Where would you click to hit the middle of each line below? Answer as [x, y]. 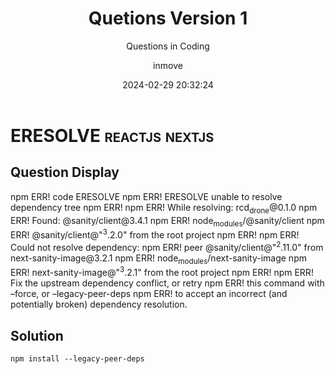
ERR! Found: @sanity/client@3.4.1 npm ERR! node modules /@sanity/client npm [167, 221]
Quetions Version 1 [168, 18]
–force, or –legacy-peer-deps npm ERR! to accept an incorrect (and [149, 294]
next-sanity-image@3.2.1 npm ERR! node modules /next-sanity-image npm [158, 259]
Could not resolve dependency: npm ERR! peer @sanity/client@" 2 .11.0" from [167, 246]
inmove [168, 65]
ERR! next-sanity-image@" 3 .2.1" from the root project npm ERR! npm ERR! [162, 272]
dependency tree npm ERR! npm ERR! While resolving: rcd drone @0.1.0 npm [164, 208]
